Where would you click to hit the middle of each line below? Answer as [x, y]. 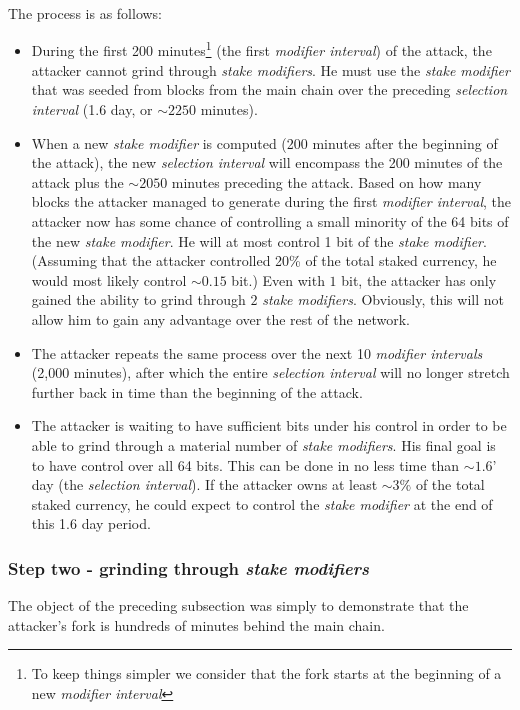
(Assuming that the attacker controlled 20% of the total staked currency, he [264, 260]
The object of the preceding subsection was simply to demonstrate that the [238, 605]
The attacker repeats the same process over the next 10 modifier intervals [257, 352]
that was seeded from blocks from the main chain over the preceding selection [269, 89]
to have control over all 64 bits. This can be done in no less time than [245, 464]
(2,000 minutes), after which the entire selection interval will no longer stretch [270, 372]
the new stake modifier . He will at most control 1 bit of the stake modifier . [259, 240]
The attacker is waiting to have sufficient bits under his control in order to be [269, 425]
